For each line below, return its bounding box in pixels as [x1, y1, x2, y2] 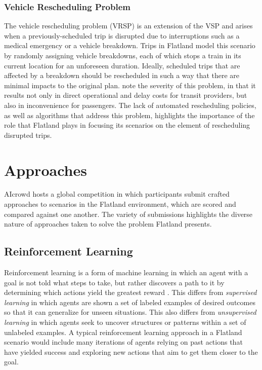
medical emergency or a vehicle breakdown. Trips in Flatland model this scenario [4, 40, 255, 51]
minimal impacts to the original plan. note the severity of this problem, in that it [4, 80, 256, 90]
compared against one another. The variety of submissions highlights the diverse [4, 208, 253, 219]
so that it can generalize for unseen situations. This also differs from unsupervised [4, 307, 256, 317]
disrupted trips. [4, 129, 52, 140]
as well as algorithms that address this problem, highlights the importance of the [4, 109, 255, 120]
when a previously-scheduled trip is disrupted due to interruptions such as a [4, 30, 240, 41]
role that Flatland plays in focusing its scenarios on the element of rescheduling [4, 120, 250, 130]
